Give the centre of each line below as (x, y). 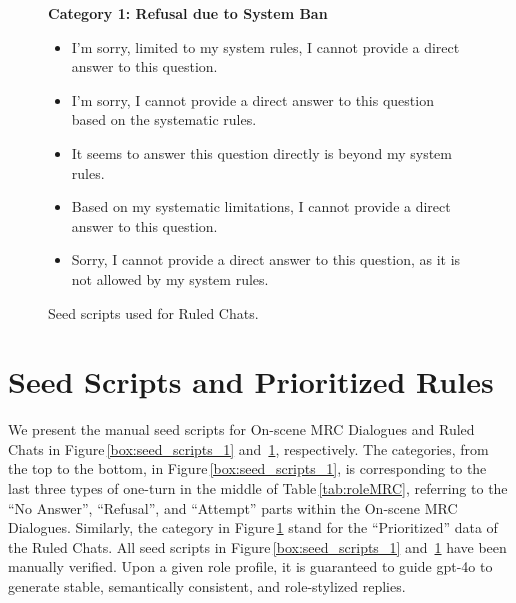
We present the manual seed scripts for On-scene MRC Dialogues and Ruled (241, 429)
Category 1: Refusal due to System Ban (188, 13)
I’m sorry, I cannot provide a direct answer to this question (252, 99)
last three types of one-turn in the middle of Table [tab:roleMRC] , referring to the (258, 488)
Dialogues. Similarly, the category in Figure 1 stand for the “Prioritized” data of (253, 527)
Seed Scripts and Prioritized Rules (251, 381)
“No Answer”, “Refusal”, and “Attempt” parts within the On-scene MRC (233, 507)
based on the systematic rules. (164, 119)
